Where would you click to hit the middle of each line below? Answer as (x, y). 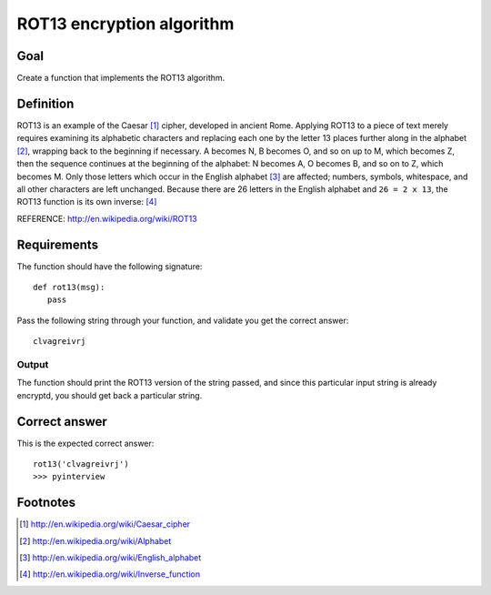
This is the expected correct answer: (85, 443)
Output (33, 364)
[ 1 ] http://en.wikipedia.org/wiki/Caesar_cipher (105, 524)
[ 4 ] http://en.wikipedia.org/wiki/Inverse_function (110, 574)
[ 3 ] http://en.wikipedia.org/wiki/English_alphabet (110, 558)
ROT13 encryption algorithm (125, 24)
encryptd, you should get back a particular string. (110, 395)
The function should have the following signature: (110, 266)
